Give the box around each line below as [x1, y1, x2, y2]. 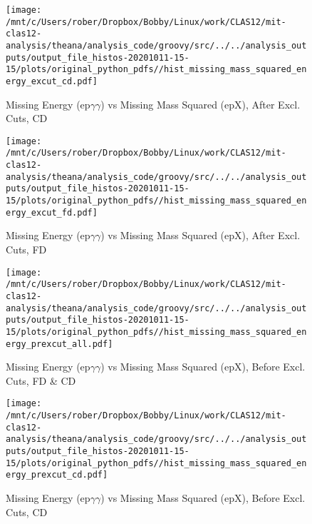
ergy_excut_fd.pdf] [6, 207, 98, 218]
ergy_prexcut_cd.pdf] [6, 470, 108, 480]
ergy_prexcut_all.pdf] [6, 338, 113, 349]
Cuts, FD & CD [6, 373, 76, 388]
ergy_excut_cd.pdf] [6, 76, 98, 86]
